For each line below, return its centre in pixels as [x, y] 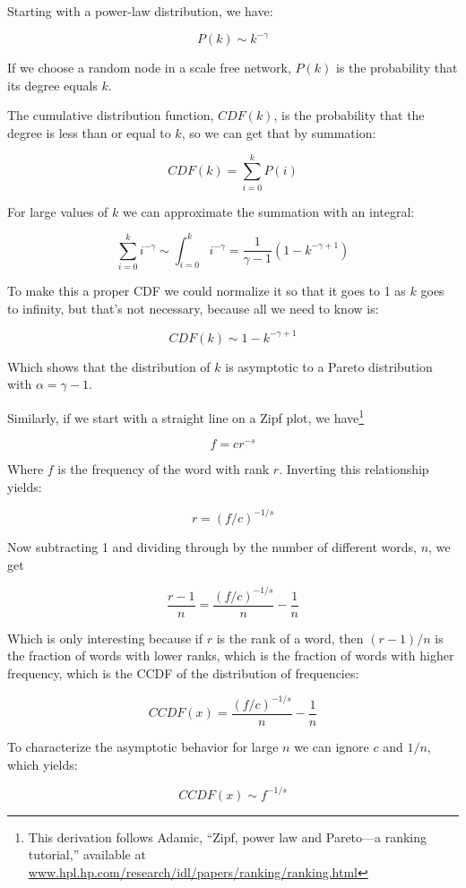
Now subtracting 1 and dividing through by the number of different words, [212, 546]
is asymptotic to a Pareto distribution [329, 366]
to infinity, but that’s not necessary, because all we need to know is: [193, 308]
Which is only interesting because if [105, 638]
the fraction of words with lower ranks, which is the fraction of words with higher [231, 655]
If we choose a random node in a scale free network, [149, 68]
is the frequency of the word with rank [164, 469]
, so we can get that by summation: [279, 132]
